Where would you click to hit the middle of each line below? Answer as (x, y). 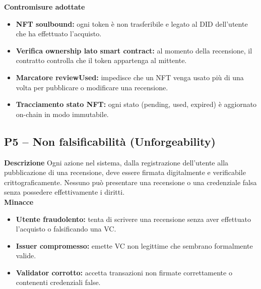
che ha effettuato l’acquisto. (59, 34)
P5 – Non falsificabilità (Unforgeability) (110, 141)
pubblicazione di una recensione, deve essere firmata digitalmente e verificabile (125, 172)
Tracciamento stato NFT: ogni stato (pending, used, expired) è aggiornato (136, 104)
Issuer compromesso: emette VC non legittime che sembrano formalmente (134, 245)
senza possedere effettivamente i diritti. (64, 192)
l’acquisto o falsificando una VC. (66, 229)
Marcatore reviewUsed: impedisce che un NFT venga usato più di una (130, 77)
